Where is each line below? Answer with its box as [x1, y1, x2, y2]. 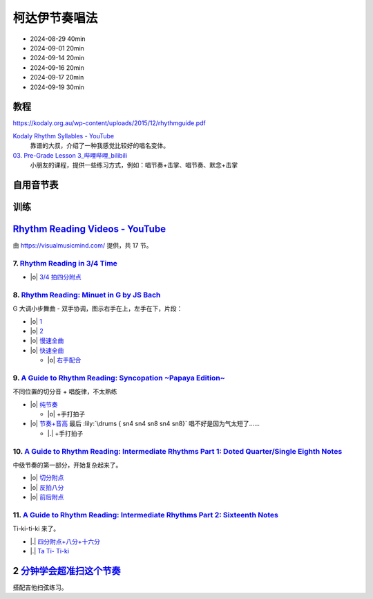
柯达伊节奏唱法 [12, 10, 98, 26]
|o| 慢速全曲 [30, 336, 64, 345]
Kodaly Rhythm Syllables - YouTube [12, 131, 114, 140]
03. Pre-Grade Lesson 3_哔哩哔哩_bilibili [12, 151, 128, 159]
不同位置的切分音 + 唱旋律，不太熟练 [12, 387, 117, 396]
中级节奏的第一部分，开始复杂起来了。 [12, 461, 122, 469]
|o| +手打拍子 [47, 410, 86, 418]
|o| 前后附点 [30, 493, 64, 501]
